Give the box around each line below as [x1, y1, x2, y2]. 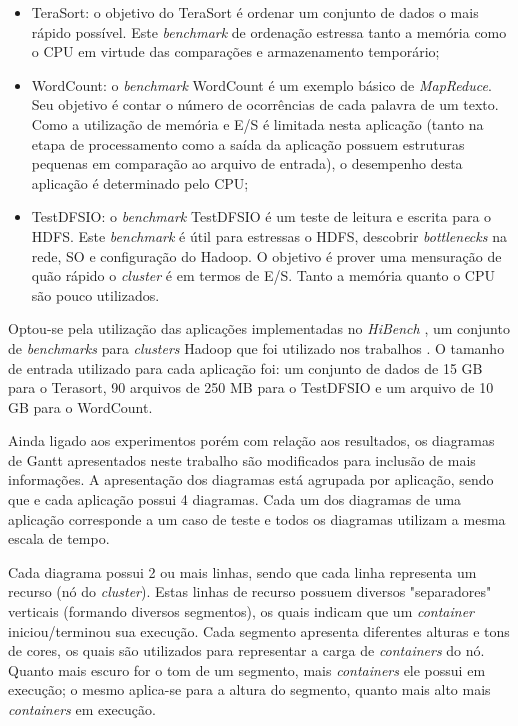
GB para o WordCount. [8, 396, 153, 417]
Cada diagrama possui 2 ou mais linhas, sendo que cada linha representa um [8, 561, 477, 582]
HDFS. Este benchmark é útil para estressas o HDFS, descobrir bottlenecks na [31, 225, 507, 246]
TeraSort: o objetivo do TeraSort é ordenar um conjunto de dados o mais [31, 2, 479, 22]
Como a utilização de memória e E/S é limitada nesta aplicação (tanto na [31, 113, 484, 134]
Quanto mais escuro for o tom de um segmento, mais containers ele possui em [8, 659, 486, 680]
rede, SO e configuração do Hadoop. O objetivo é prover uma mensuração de [31, 245, 502, 266]
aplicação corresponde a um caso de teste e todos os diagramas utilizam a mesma [8, 508, 506, 529]
